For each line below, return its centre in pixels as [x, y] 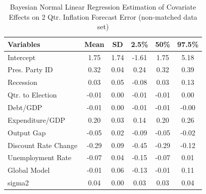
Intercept [22, 57]
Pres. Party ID [30, 69]
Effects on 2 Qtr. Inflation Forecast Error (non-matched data [103, 16]
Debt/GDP [25, 107]
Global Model [29, 170]
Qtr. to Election [32, 95]
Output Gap [27, 132]
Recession [22, 82]
